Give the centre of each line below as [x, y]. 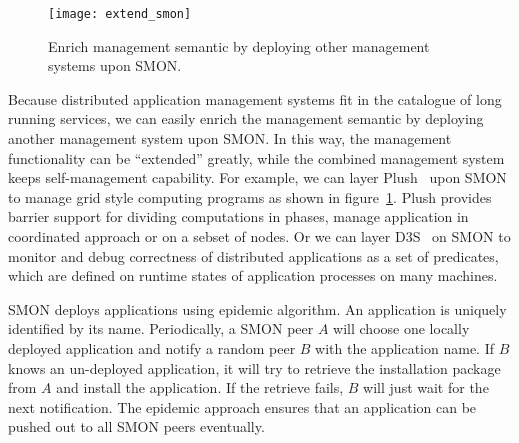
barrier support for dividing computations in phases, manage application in [238, 216]
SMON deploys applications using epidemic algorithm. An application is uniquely [257, 308]
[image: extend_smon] [120, 14]
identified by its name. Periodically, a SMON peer [161, 328]
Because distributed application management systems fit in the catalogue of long [255, 98]
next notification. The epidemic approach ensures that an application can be [242, 406]
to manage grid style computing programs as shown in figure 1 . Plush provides [250, 196]
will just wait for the [426, 387]
